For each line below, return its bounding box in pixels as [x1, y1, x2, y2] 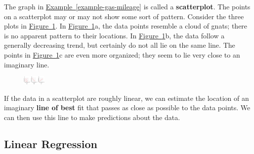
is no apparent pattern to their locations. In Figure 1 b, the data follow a [4, 30, 225, 40]
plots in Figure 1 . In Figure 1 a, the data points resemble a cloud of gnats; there [4, 21, 248, 31]
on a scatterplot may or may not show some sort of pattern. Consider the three [4, 11, 244, 21]
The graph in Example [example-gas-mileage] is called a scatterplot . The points [4, 1, 251, 11]
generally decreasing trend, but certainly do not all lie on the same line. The [4, 40, 235, 50]
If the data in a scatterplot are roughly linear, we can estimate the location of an [4, 92, 249, 103]
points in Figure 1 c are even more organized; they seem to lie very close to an [4, 49, 240, 60]
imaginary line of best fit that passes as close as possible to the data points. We [4, 102, 251, 113]
